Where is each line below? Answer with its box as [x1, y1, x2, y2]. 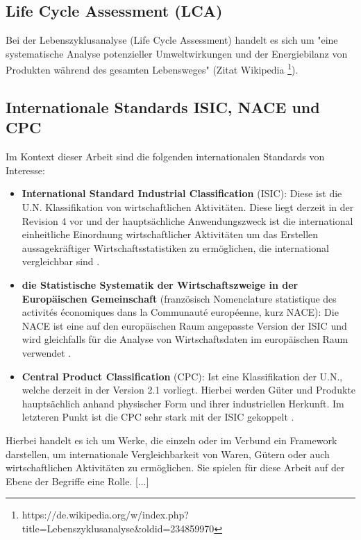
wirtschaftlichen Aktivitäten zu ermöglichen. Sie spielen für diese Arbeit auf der [6, 460, 345, 475]
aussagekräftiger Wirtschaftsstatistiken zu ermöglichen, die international [22, 240, 329, 255]
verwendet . [22, 345, 72, 360]
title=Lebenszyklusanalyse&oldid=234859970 [22, 521, 215, 535]
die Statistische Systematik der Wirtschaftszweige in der [22, 277, 299, 292]
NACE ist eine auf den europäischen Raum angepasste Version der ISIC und [22, 318, 347, 332]
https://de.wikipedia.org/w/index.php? [22, 507, 189, 522]
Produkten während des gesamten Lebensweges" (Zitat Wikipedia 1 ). [6, 60, 299, 77]
